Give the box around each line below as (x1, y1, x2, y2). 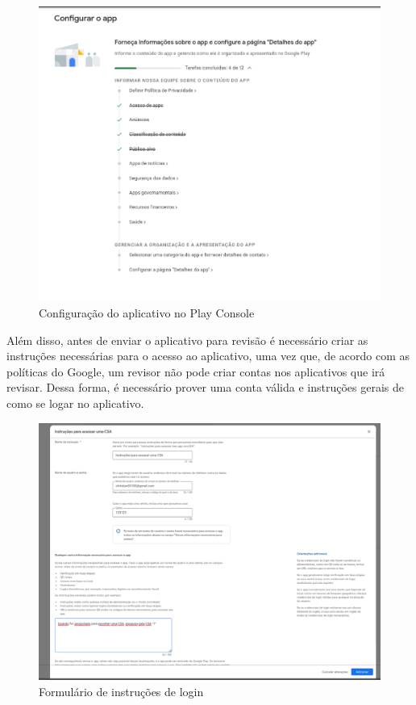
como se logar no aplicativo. (6, 395, 144, 412)
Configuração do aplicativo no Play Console (39, 304, 255, 321)
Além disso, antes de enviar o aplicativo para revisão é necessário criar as (6, 331, 368, 348)
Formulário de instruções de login (39, 682, 204, 699)
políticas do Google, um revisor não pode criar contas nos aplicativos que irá (6, 363, 385, 380)
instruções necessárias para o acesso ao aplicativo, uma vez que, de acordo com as (6, 347, 410, 364)
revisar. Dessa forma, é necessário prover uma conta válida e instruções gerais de (6, 379, 404, 396)
